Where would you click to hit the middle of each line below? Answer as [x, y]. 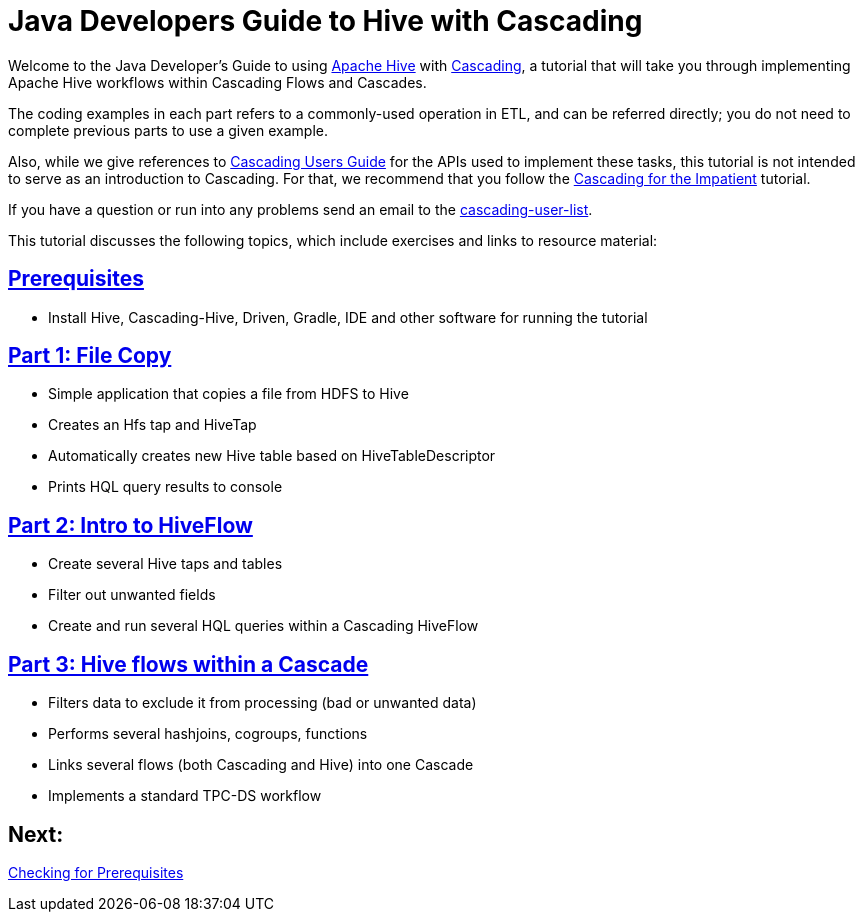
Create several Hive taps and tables [165, 564]
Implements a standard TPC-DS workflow [185, 796]
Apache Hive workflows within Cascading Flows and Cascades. [217, 82]
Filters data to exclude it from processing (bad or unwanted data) [262, 703]
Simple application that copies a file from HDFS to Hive [228, 394]
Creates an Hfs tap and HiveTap [152, 425]
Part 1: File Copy [90, 356]
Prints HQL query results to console [165, 487]
